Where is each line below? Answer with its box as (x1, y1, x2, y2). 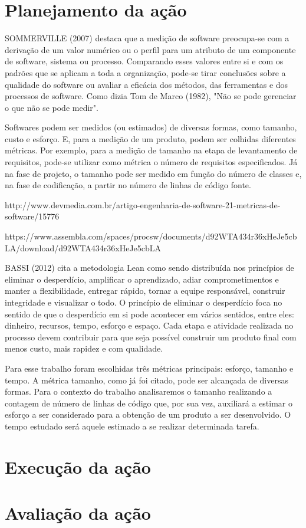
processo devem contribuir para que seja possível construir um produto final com (5, 330, 297, 343)
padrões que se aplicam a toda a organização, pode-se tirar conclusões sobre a (5, 66, 286, 78)
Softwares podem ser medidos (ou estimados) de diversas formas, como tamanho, (5, 121, 297, 133)
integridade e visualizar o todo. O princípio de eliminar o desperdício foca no (5, 296, 282, 308)
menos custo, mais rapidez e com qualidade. (5, 342, 163, 355)
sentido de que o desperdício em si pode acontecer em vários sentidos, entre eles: (5, 307, 294, 320)
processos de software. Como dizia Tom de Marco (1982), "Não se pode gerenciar (5, 90, 297, 102)
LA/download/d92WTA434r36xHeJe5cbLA (5, 241, 162, 254)
